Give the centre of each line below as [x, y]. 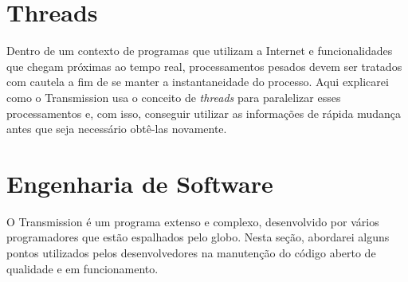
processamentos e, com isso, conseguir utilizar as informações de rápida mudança [204, 113]
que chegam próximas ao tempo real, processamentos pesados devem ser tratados [204, 66]
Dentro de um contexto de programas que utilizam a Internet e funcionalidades [200, 51]
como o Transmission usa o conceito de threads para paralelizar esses [174, 97]
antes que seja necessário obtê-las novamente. [117, 129]
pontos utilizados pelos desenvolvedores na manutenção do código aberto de [191, 253]
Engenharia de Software [140, 183]
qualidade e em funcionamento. [82, 268]
